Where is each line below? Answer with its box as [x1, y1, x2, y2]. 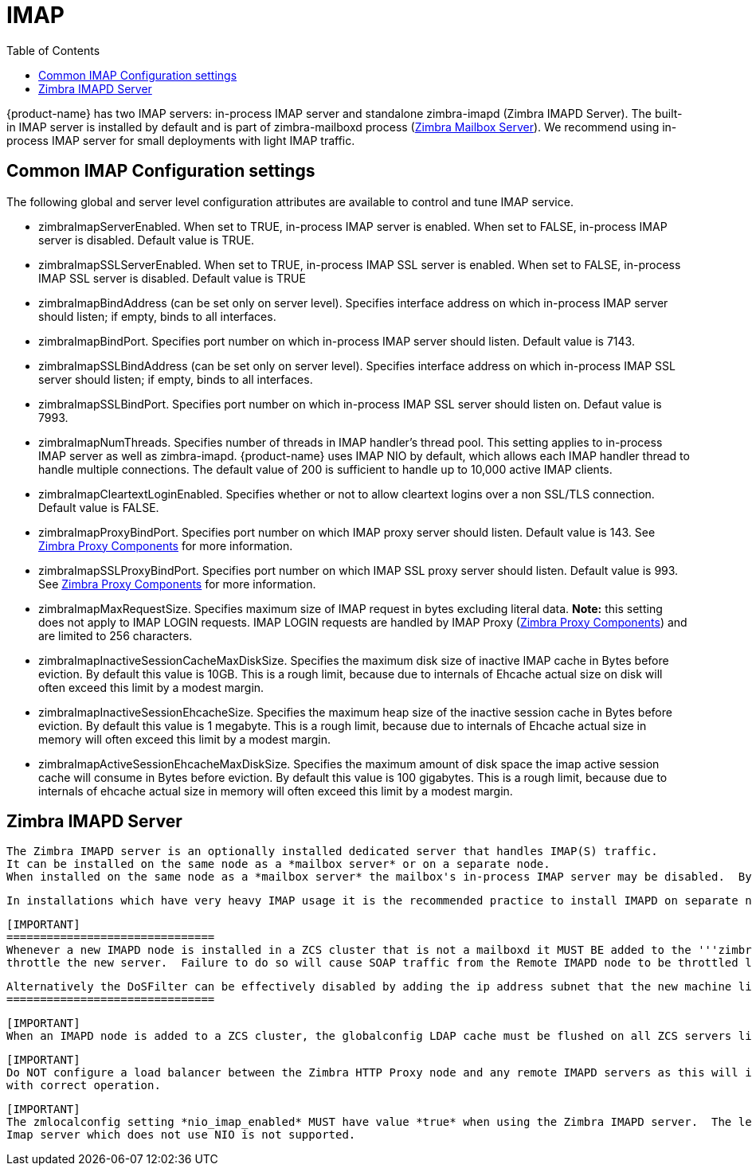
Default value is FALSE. [38, 500, 159, 514]
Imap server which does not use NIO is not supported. [6, 1128, 356, 1142]
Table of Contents [6, 43, 100, 57]
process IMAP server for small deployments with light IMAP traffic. [6, 133, 355, 147]
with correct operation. [6, 1079, 161, 1092]
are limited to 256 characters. [38, 628, 193, 643]
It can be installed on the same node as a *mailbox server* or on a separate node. [6, 858, 550, 871]
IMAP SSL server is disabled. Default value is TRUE [38, 271, 306, 285]
